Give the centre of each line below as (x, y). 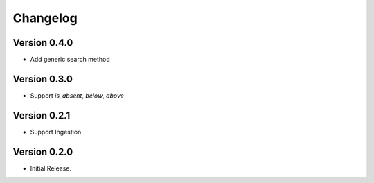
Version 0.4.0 (43, 43)
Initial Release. (51, 168)
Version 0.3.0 (43, 79)
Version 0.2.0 (43, 151)
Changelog (45, 18)
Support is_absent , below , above (77, 95)
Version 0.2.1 (42, 115)
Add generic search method (70, 60)
